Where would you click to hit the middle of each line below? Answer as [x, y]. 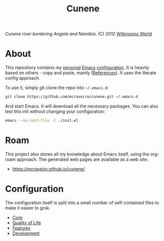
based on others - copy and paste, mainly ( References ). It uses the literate [81, 73]
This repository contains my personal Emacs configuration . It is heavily [77, 68]
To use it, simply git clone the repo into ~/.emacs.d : [57, 88]
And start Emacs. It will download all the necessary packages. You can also [82, 106]
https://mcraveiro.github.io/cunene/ [48, 169]
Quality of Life [26, 223]
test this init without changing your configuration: [55, 111]
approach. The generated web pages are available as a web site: [82, 159]
